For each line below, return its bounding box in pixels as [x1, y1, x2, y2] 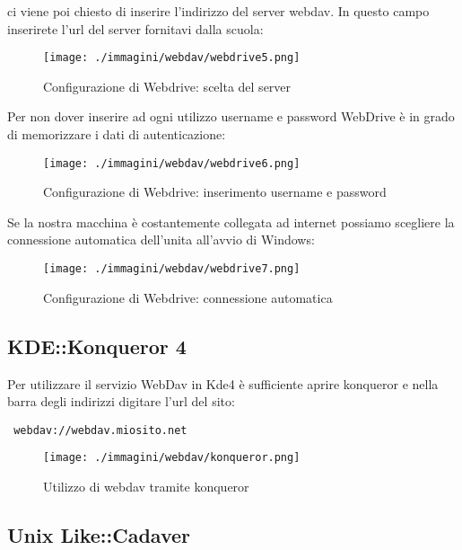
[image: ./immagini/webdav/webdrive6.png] [43, 156, 301, 170]
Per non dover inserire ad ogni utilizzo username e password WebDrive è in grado [7, 107, 455, 126]
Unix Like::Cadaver [7, 521, 191, 548]
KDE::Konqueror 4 [7, 332, 187, 359]
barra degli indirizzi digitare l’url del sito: [7, 392, 235, 411]
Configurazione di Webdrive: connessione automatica [43, 288, 333, 306]
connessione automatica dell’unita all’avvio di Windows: [7, 230, 315, 249]
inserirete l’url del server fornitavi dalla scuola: [7, 19, 264, 38]
